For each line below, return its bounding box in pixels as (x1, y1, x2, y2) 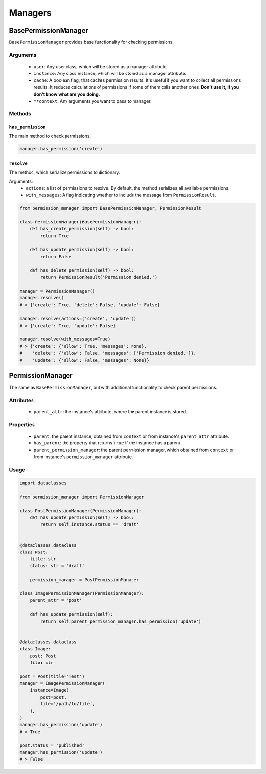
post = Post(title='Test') (19, 673, 85, 679)
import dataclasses (19, 480, 66, 486)
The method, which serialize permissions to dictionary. (9, 169, 120, 175)
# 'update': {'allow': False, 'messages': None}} (19, 357, 150, 363)
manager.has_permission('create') (19, 146, 103, 151)
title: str (30, 556, 56, 562)
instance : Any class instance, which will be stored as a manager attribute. (33, 71, 187, 76)
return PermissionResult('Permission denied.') (40, 274, 158, 280)
